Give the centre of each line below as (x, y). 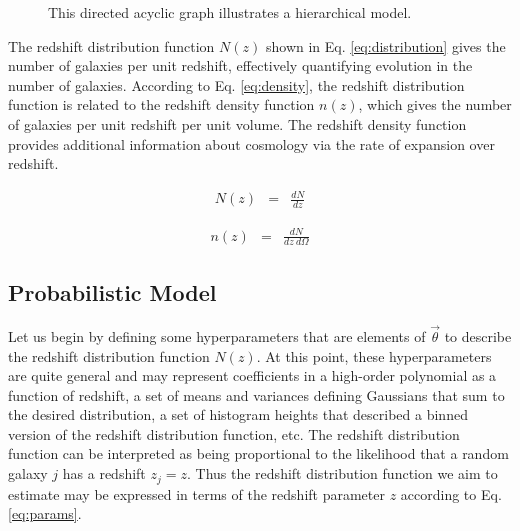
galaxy (28, 473)
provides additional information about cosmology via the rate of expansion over (251, 143)
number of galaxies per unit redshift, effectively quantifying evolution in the (240, 65)
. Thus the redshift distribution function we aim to (342, 473)
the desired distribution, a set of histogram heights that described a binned (238, 414)
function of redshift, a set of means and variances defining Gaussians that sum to (256, 394)
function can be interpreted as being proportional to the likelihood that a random (258, 453)
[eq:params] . (45, 513)
